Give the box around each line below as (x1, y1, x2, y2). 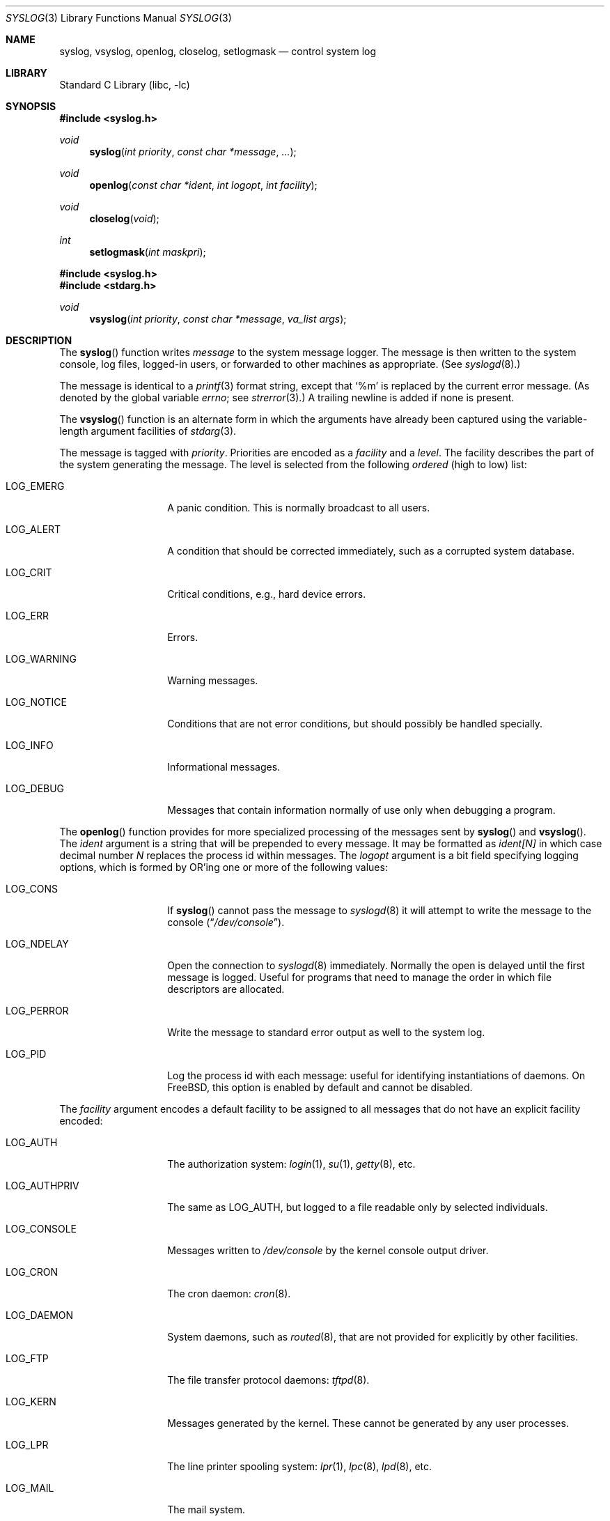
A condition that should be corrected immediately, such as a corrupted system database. (167, 545, 575, 557)
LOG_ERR (6, 610, 49, 621)
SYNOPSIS (6, 100, 56, 112)
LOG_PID (6, 1048, 47, 1060)
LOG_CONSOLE (6, 1223, 77, 1235)
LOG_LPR (6, 1439, 49, 1451)
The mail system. (167, 1504, 245, 1515)
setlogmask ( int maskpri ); (89, 246, 206, 258)
